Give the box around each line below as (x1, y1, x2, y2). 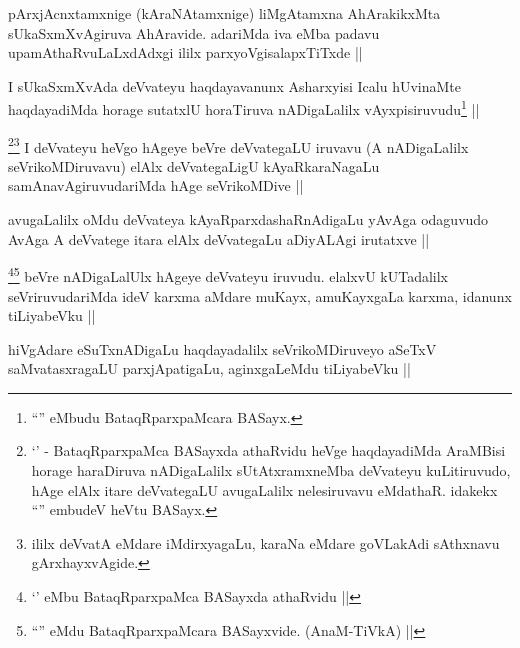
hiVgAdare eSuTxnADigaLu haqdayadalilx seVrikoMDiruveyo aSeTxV (8, 338, 437, 359)
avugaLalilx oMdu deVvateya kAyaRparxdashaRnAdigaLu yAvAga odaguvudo (8, 209, 489, 230)
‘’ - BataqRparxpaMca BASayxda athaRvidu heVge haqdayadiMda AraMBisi (31, 440, 506, 461)
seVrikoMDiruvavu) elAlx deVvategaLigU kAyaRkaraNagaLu (8, 155, 380, 176)
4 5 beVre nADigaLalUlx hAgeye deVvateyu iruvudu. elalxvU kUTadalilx (8, 263, 449, 286)
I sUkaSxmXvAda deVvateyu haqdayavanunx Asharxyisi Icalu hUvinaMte (8, 75, 461, 96)
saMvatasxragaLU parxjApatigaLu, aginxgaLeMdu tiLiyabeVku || (8, 358, 411, 379)
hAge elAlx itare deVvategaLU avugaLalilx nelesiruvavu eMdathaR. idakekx (31, 479, 498, 500)
